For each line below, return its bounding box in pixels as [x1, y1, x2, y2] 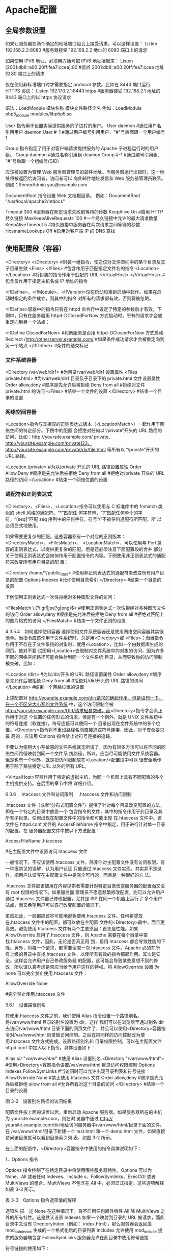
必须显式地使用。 [5, 522, 41, 528]
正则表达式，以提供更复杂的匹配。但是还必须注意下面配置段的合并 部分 [14, 546, 163, 552]
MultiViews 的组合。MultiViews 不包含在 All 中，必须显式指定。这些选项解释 [5, 1180, 164, 1186]
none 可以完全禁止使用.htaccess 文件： [5, 970, 88, 976]
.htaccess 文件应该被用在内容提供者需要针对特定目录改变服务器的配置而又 [5, 883, 161, 889]
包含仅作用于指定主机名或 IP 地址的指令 [5, 278, 88, 284]
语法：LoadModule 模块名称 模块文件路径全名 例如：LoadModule [5, 105, 142, 111]
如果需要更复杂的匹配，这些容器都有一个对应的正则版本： [5, 533, 126, 539]
